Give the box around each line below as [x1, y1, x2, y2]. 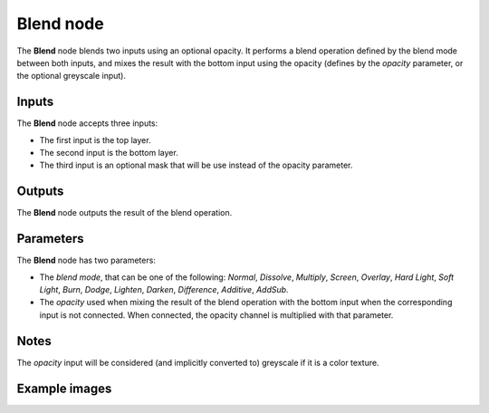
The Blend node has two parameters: [16, 255, 156, 266]
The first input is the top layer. [39, 134, 151, 145]
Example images [16, 380, 112, 396]
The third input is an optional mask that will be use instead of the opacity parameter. [39, 159, 353, 171]
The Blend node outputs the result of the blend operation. [16, 207, 233, 218]
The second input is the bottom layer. [39, 148, 178, 158]
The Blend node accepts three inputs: [16, 118, 158, 129]
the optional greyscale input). [16, 71, 127, 82]
